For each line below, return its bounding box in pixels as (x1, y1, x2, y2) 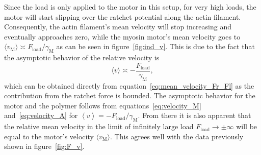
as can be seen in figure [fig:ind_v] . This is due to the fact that (56, 41, 255, 52)
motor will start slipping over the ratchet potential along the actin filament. (4, 11, 241, 22)
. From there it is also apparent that (138, 110, 251, 121)
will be (236, 121, 257, 132)
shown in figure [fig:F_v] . (4, 141, 85, 151)
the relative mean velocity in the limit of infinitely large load (4, 121, 194, 132)
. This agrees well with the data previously (110, 131, 244, 141)
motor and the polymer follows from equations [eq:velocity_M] (4, 100, 201, 110)
